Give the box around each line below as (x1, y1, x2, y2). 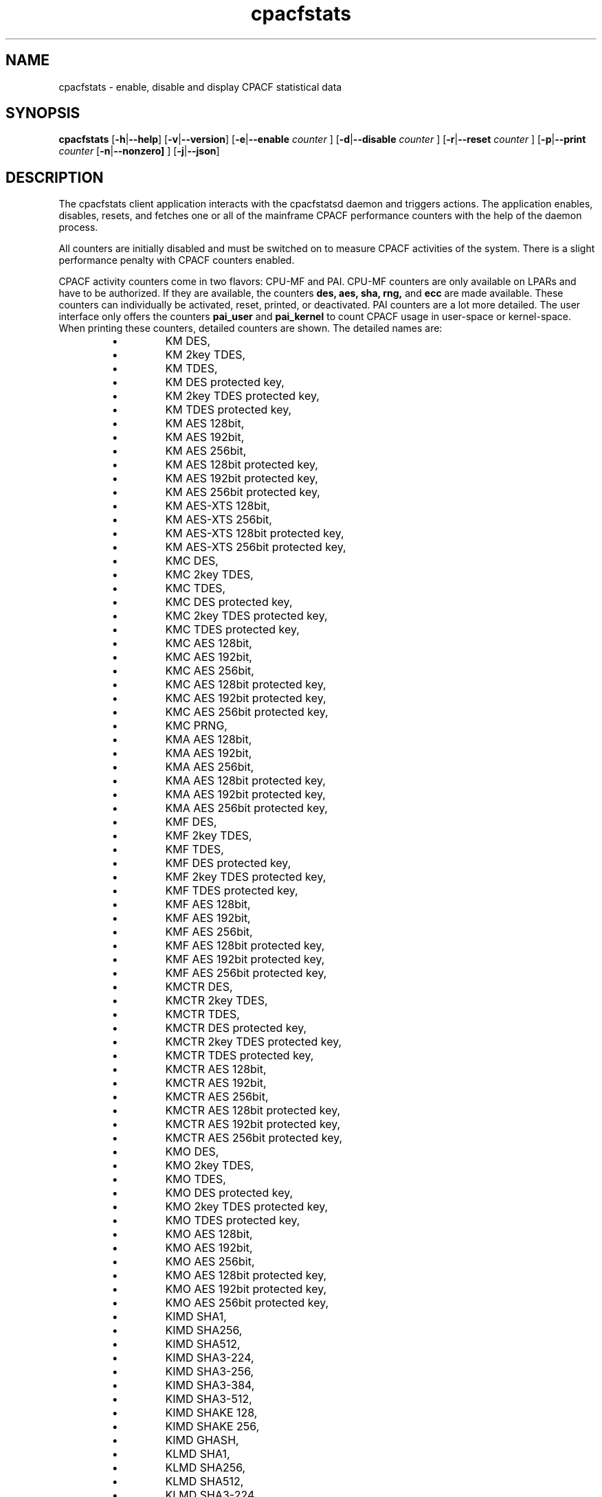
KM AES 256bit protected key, (165, 485, 320, 499)
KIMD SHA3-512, (165, 1392, 252, 1406)
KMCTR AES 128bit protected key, (165, 1103, 341, 1118)
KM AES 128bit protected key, (165, 458, 318, 472)
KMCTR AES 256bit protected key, (165, 1131, 343, 1145)
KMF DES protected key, (165, 856, 291, 870)
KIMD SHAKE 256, (165, 1419, 260, 1434)
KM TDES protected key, (165, 403, 292, 417)
